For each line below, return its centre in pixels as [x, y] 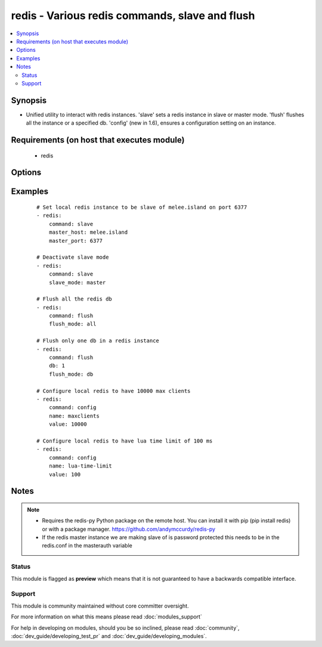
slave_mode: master [77, 282]
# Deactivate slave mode [73, 257]
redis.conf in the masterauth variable [87, 546]
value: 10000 [68, 424]
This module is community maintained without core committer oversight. [100, 606]
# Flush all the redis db [75, 299]
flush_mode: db [71, 374]
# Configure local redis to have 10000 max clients [114, 391]
